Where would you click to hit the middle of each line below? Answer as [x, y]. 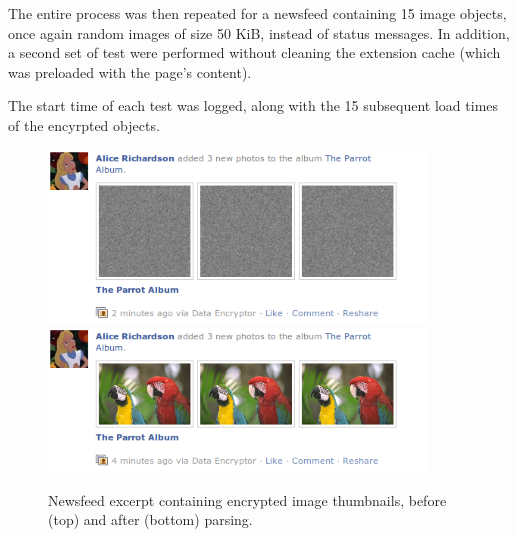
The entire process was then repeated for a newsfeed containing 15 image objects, [257, 13]
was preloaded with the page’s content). [130, 71]
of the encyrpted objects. [84, 124]
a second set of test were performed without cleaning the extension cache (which [254, 52]
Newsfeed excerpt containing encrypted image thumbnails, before [247, 499]
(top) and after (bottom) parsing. [150, 519]
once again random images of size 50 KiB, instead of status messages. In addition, [259, 32]
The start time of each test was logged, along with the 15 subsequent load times [253, 105]
